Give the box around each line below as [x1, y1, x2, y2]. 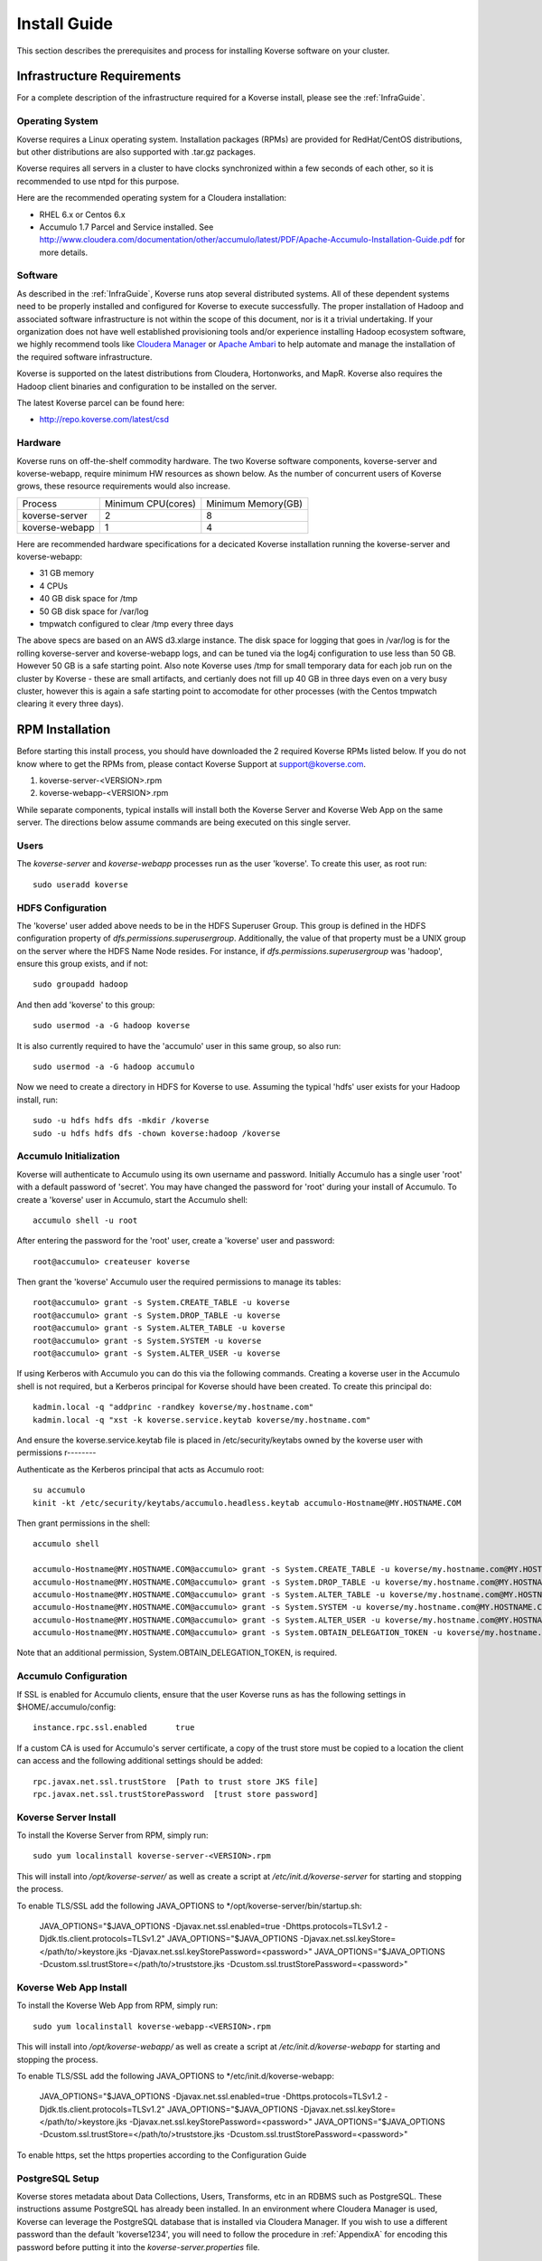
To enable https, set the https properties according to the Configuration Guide [16, 2149, 307, 2161]
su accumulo [33, 1485, 86, 1496]
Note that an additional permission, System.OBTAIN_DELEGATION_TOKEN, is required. [16, 1647, 338, 1659]
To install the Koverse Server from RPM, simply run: [16, 1830, 209, 1840]
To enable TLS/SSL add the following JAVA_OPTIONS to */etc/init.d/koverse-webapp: [16, 2070, 334, 2081]
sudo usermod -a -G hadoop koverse [33, 1020, 191, 1031]
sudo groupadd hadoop [33, 979, 128, 989]
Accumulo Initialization [16, 1149, 121, 1162]
